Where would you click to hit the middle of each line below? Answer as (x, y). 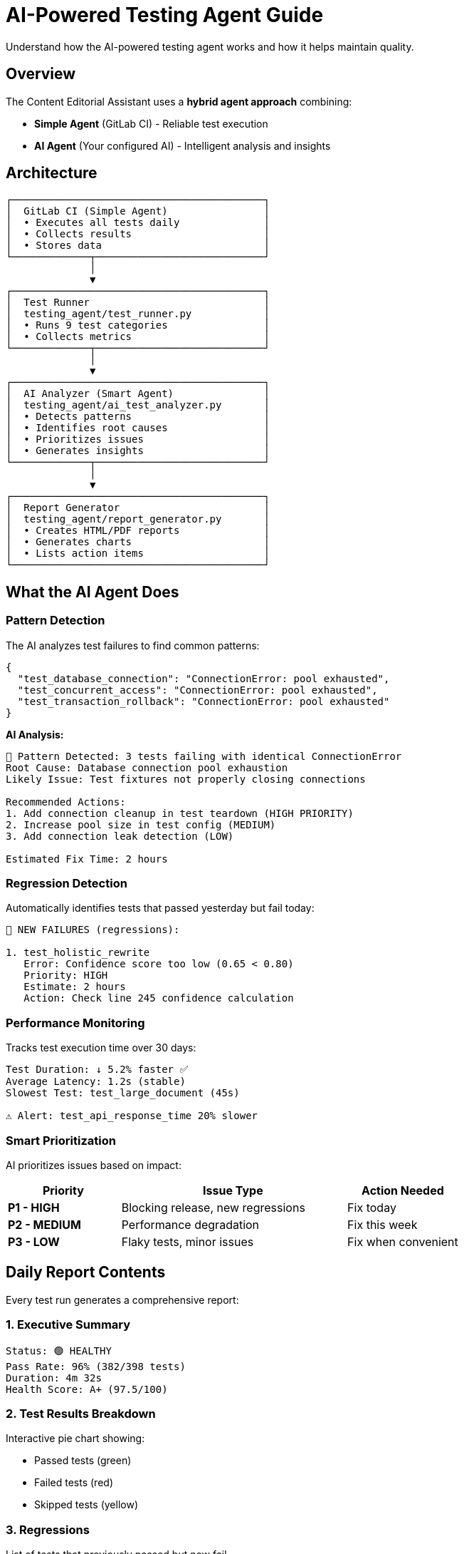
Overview (41, 74)
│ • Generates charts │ (138, 542)
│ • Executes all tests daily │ (138, 223)
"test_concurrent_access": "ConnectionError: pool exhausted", (197, 690)
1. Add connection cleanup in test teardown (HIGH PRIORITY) (180, 813)
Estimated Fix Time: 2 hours (87, 859)
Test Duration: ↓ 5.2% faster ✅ (97, 1070)
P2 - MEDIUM (44, 1224)
